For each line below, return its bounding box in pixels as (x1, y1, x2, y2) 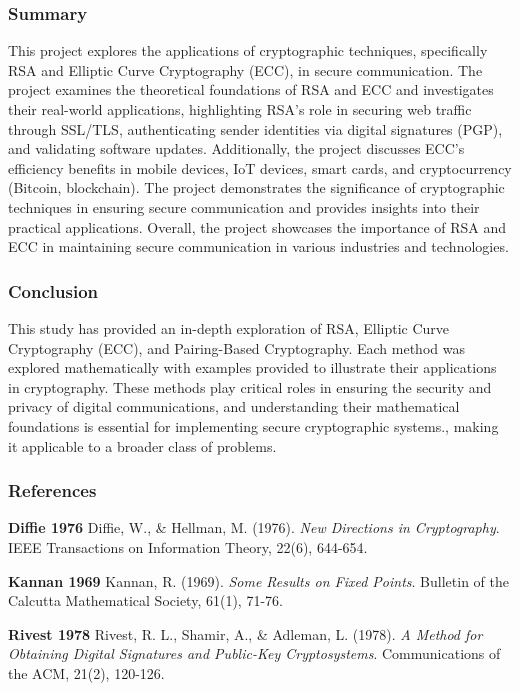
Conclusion (8, 278, 98, 303)
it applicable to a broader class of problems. (8, 435, 277, 456)
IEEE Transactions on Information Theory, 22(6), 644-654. (8, 536, 368, 557)
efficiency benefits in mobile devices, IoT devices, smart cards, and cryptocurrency (8, 157, 512, 178)
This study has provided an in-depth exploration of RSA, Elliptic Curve (8, 317, 450, 338)
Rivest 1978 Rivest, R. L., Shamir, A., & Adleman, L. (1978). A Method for (8, 623, 483, 644)
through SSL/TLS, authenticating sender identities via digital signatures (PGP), (8, 118, 503, 139)
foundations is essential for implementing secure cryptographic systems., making (8, 415, 499, 436)
